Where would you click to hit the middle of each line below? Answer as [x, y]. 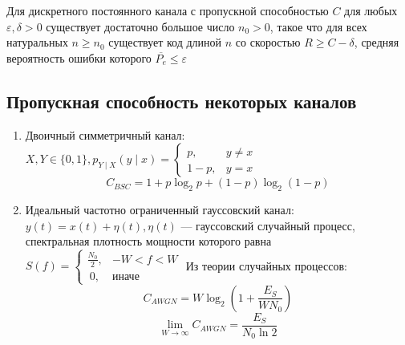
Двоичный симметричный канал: [105, 134]
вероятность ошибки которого [79, 57]
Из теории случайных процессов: [267, 265]
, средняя [377, 42]
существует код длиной [165, 42]
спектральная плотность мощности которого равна [148, 241]
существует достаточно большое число [140, 26]
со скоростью [268, 42]
